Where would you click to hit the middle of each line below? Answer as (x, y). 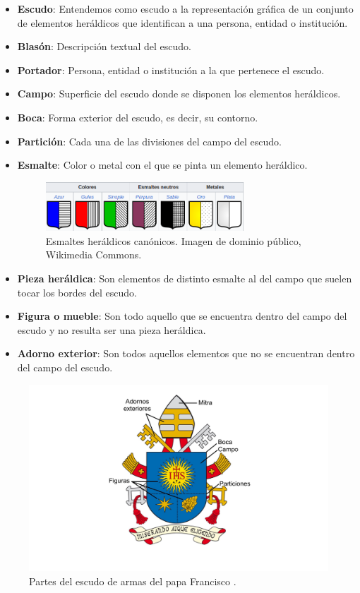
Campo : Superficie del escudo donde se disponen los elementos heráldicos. (179, 94)
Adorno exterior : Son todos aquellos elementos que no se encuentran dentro (186, 353)
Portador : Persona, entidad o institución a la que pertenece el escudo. (171, 70)
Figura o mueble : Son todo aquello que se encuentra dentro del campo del (182, 316)
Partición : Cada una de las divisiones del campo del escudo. (150, 141)
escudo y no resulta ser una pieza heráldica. (112, 329)
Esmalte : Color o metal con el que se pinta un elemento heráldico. (162, 165)
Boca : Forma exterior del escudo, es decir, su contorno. (138, 117)
